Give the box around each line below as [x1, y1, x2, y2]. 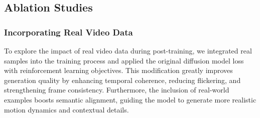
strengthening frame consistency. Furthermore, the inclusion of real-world [4, 84, 229, 95]
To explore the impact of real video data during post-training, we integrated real [4, 45, 252, 55]
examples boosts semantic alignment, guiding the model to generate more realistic [4, 94, 256, 104]
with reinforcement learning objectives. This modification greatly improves [4, 65, 233, 75]
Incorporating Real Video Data [4, 25, 133, 38]
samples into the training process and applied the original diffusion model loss [4, 55, 244, 65]
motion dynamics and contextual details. [4, 104, 129, 114]
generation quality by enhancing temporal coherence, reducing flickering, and [4, 74, 241, 85]
